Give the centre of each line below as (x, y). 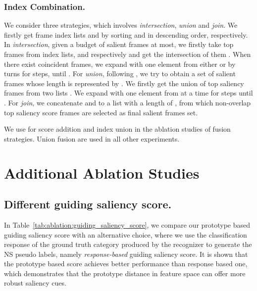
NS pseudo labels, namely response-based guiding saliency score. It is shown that (126, 254)
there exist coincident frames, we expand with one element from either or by (120, 64)
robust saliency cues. (35, 283)
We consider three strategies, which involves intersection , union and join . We (121, 25)
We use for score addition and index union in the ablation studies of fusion (117, 129)
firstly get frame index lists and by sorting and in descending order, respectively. (126, 34)
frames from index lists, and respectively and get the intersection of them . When (128, 54)
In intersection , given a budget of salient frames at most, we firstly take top (119, 44)
